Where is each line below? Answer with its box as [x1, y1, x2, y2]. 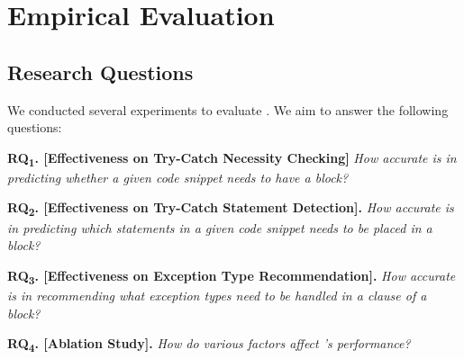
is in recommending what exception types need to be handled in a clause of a [7, 285, 427, 304]
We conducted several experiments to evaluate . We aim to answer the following [7, 100, 449, 119]
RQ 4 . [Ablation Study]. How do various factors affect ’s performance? [7, 334, 411, 355]
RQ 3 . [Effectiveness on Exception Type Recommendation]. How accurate [7, 265, 456, 287]
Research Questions [7, 58, 194, 85]
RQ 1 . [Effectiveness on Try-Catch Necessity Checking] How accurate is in [7, 148, 457, 169]
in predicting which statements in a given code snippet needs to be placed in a [7, 218, 432, 237]
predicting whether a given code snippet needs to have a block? [7, 167, 349, 186]
